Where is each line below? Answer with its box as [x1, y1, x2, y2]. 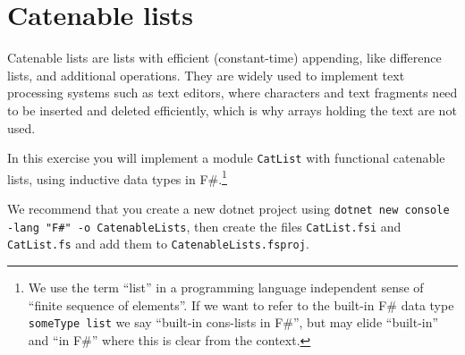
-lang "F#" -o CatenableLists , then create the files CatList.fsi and [7, 216, 402, 235]
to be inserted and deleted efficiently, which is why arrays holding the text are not [7, 100, 457, 119]
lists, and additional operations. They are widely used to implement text [7, 65, 405, 84]
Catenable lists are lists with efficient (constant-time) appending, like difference [7, 48, 442, 67]
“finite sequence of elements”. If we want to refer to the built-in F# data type [28, 295, 454, 314]
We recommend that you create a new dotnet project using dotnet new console [7, 199, 450, 217]
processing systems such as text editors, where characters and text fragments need [7, 83, 458, 102]
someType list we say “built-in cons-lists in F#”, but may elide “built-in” [28, 313, 439, 332]
